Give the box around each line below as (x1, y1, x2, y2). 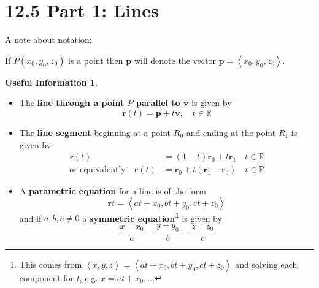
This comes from (19, 257, 82, 270)
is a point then (68, 53, 123, 66)
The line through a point (19, 96, 125, 109)
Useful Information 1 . (5, 75, 98, 88)
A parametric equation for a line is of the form (19, 184, 207, 197)
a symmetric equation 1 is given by (82, 210, 222, 224)
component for (19, 271, 74, 284)
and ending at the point (186, 126, 276, 138)
